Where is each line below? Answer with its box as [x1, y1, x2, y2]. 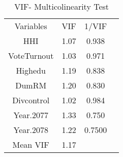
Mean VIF [12, 139, 49, 150]
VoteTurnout [8, 50, 54, 61]
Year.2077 [13, 109, 48, 121]
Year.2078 [13, 124, 48, 136]
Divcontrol [12, 94, 50, 106]
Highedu [16, 64, 46, 76]
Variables [14, 20, 47, 32]
